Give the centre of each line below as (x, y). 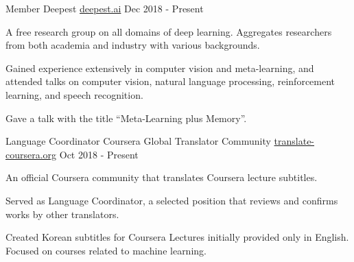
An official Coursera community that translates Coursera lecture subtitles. (162, 177)
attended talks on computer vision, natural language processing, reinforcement (170, 81)
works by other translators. (62, 214)
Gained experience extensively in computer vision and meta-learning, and (160, 68)
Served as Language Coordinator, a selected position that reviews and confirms (172, 200)
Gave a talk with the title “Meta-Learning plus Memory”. (126, 118)
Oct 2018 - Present (99, 154)
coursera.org (31, 154)
